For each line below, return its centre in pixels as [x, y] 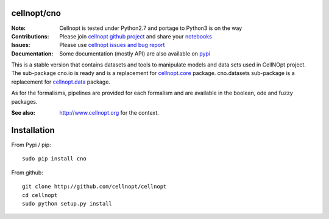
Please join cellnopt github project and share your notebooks [136, 36]
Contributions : [30, 36]
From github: [27, 172]
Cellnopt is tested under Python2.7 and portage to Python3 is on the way [151, 28]
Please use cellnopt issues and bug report [112, 45]
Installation [33, 130]
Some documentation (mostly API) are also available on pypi [135, 53]
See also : [23, 113]
